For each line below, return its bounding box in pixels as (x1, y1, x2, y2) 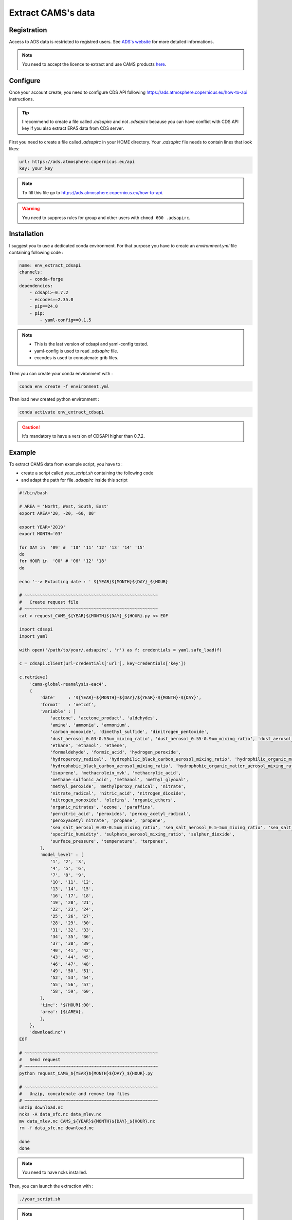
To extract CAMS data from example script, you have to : (9, 461, 123, 467)
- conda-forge (29, 276, 63, 282)
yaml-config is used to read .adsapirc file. (34, 348, 119, 354)
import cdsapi (19, 627, 53, 632)
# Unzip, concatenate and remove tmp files (19, 1091, 130, 1097)
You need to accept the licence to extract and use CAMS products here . (22, 61, 166, 67)
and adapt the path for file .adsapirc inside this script (21, 477, 128, 483)
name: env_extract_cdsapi (19, 263, 81, 268)
